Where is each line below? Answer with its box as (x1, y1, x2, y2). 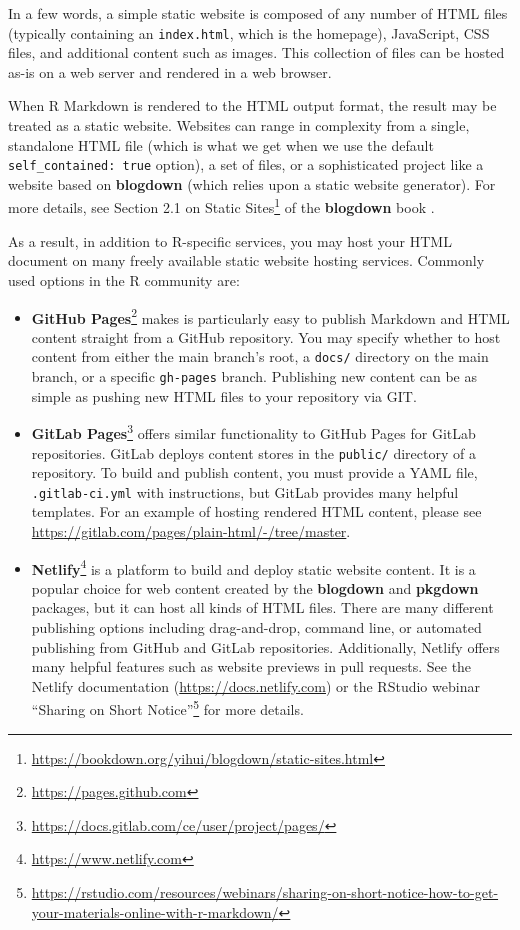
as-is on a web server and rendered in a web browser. (8, 61, 332, 82)
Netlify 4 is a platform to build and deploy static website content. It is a (31, 555, 476, 579)
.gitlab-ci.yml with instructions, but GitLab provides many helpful (31, 481, 459, 502)
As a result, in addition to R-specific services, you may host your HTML (8, 230, 452, 251)
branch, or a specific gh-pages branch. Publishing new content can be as (31, 366, 477, 386)
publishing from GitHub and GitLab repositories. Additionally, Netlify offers (31, 636, 500, 657)
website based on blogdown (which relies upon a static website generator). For (8, 173, 496, 194)
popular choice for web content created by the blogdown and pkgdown (31, 577, 479, 598)
